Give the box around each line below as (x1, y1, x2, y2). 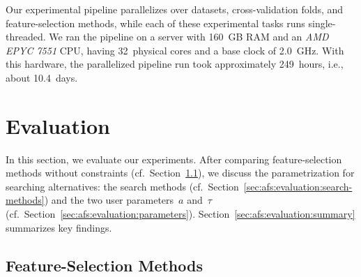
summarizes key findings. (6, 220, 112, 234)
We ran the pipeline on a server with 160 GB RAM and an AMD (49, 29, 329, 44)
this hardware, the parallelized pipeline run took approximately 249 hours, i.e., (6, 57, 344, 71)
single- (308, 15, 336, 30)
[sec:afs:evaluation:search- (243, 179, 353, 193)
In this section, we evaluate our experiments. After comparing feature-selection (6, 151, 342, 166)
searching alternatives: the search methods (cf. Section (6, 179, 239, 193)
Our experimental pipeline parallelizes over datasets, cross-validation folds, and (6, 2, 344, 16)
